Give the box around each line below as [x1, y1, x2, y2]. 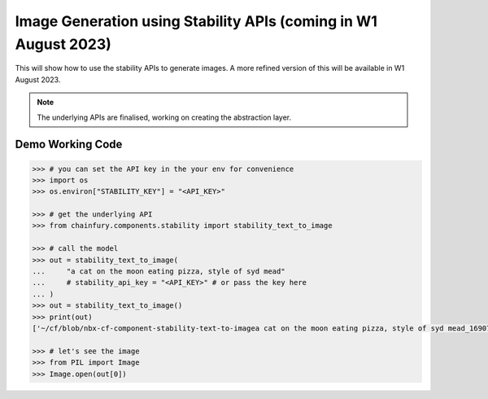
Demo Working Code [15, 138, 123, 151]
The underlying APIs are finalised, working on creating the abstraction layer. [37, 112, 292, 122]
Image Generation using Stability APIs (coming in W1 [15, 12, 377, 30]
